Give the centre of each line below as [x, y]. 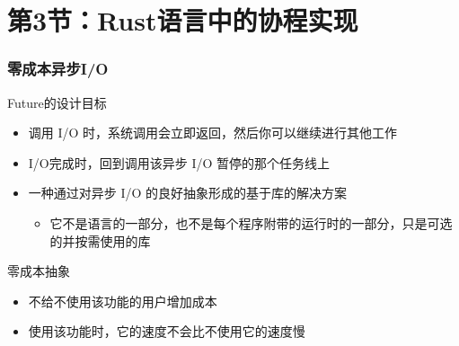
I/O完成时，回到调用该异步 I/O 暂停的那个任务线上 [179, 162]
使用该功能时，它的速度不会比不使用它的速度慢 [167, 331]
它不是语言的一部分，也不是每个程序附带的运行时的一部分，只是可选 [251, 222]
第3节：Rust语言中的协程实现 [183, 20]
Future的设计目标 [57, 102]
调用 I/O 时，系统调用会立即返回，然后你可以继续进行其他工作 [213, 133]
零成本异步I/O [58, 69]
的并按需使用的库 [100, 240]
